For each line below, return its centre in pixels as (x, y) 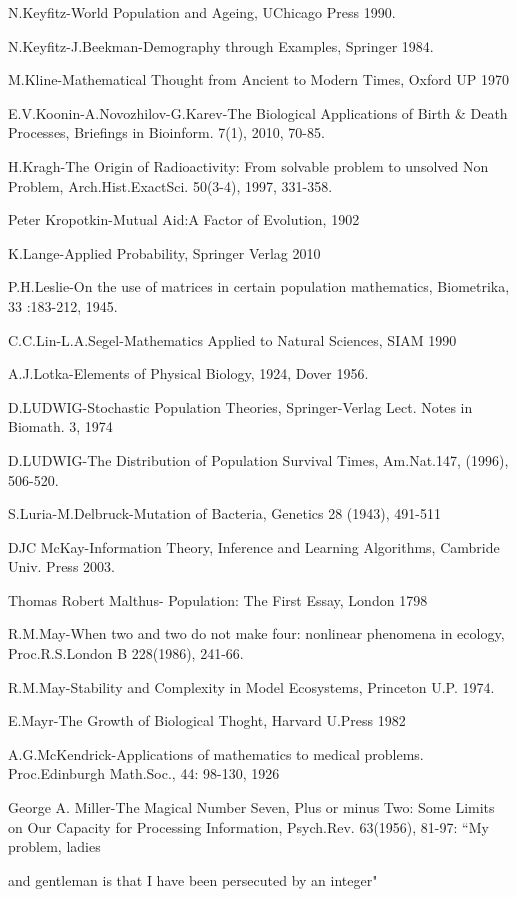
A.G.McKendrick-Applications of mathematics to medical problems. (216, 753)
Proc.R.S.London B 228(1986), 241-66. (126, 653)
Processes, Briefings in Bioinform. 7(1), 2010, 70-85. (166, 132)
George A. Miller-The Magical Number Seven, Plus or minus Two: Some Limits (251, 807)
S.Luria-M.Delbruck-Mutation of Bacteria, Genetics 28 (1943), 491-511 (224, 513)
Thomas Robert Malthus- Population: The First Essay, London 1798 (218, 599)
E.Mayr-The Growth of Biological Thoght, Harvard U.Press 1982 (207, 720)
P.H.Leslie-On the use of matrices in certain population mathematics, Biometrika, (259, 286)
